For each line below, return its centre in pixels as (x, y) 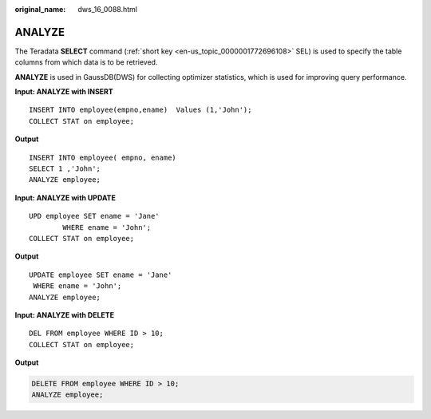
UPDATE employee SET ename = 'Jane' (101, 275)
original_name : (40, 9)
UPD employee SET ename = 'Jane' (94, 216)
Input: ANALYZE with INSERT (64, 92)
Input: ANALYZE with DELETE (65, 314)
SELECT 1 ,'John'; (65, 169)
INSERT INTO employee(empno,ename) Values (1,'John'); (140, 110)
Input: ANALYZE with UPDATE (65, 198)
